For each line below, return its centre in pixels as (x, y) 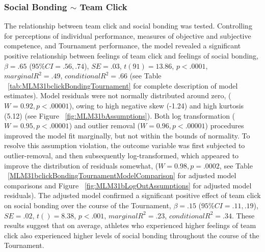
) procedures (224, 125)
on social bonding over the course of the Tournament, (88, 205)
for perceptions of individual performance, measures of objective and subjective (128, 35)
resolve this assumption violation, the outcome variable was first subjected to (125, 145)
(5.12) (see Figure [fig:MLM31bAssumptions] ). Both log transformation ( (120, 115)
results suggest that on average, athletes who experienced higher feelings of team (130, 225)
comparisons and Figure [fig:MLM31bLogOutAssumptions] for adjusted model (128, 185)
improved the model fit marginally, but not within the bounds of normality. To (127, 135)
